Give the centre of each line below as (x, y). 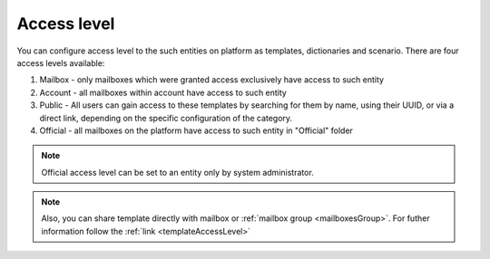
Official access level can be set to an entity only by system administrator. (178, 172)
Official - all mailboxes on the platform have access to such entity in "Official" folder (196, 130)
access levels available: (61, 62)
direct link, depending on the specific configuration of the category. (166, 118)
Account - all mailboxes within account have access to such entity (163, 92)
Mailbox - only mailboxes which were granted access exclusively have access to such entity (212, 80)
